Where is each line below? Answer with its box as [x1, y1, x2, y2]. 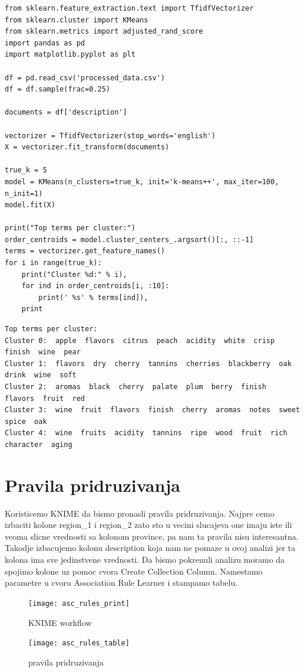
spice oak [5, 417, 47, 426]
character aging [5, 440, 72, 449]
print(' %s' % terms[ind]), [38, 293, 148, 302]
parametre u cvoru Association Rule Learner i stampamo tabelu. [5, 576, 238, 589]
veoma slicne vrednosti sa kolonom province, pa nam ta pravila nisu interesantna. [5, 530, 299, 542]
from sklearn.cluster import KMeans [5, 15, 148, 24]
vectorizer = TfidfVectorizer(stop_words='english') [5, 131, 216, 140]
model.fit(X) [5, 201, 55, 210]
